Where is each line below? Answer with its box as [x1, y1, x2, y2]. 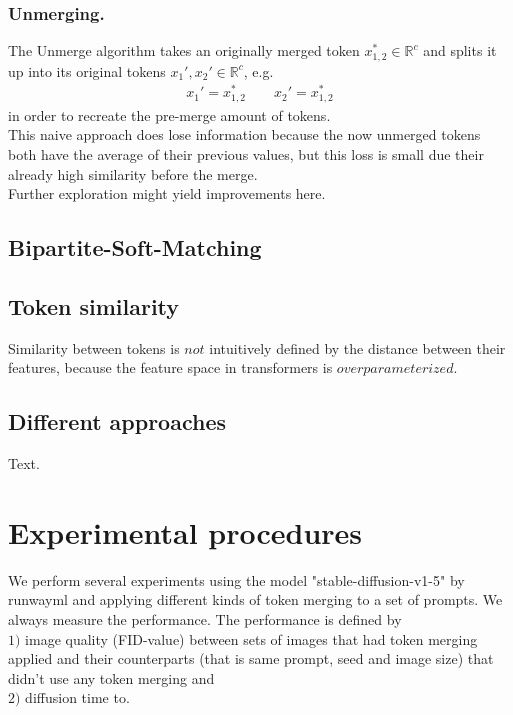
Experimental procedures [8, 511, 363, 552]
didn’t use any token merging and [8, 667, 215, 688]
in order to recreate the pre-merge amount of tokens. [8, 104, 331, 125]
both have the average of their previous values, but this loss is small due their [8, 144, 484, 165]
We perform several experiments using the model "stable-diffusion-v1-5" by [8, 569, 465, 590]
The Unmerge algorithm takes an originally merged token [8, 40, 360, 61]
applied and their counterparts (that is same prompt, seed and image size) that [8, 648, 494, 669]
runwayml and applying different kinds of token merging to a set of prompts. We [8, 589, 503, 610]
